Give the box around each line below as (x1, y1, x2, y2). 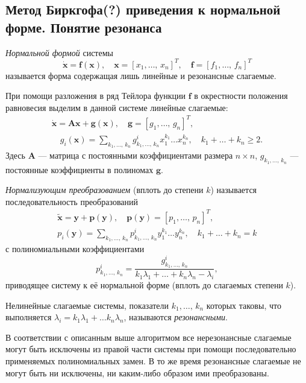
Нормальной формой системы (5, 46, 113, 59)
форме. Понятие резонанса (5, 17, 162, 36)
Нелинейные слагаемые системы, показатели (5, 299, 169, 311)
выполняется (5, 311, 52, 323)
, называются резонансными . (123, 311, 228, 323)
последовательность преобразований (5, 195, 139, 207)
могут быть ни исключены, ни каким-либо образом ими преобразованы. (5, 366, 269, 379)
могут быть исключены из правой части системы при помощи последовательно (5, 343, 296, 355)
